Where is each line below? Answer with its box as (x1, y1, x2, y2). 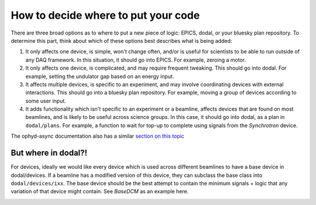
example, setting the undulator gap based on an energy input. (25, 73, 174, 80)
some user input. (25, 97, 67, 104)
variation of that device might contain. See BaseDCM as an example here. (11, 188, 189, 195)
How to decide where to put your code (11, 9, 200, 22)
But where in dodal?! (11, 148, 88, 158)
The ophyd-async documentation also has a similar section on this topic (11, 132, 184, 140)
